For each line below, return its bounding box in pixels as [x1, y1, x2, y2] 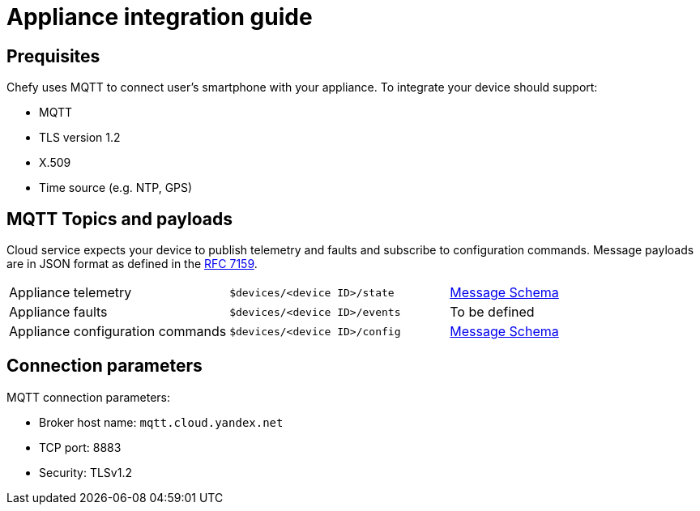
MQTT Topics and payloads [6, 208, 233, 229]
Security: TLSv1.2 [39, 465, 132, 479]
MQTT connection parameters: [6, 390, 171, 404]
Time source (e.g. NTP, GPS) [39, 181, 193, 195]
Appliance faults [9, 304, 108, 321]
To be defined [450, 304, 535, 321]
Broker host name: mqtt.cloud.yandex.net [39, 415, 284, 429]
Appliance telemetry [9, 284, 132, 301]
